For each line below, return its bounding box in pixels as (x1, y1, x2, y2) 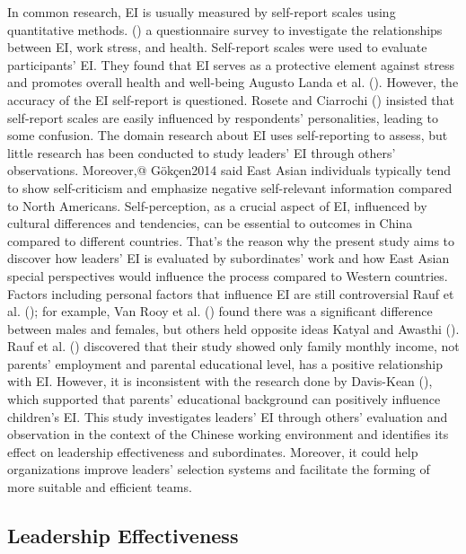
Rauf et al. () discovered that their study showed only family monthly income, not (7, 337, 460, 356)
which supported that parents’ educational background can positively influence (7, 390, 441, 409)
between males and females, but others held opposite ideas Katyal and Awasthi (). (7, 319, 460, 338)
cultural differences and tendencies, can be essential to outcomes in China (7, 214, 413, 233)
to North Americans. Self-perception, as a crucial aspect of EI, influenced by (7, 196, 427, 215)
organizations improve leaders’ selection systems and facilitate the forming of (7, 460, 430, 479)
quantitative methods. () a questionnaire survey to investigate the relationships (7, 20, 443, 39)
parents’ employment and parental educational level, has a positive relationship (7, 354, 443, 373)
